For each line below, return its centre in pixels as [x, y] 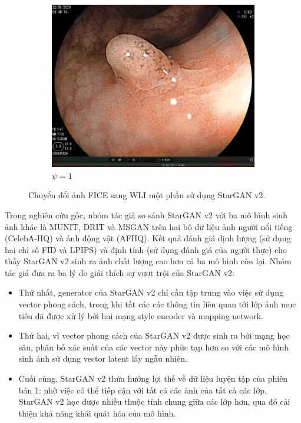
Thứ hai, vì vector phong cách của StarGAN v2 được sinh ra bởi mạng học [154, 335]
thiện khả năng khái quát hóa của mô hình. [97, 413]
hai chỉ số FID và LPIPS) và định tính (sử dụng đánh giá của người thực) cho [146, 249]
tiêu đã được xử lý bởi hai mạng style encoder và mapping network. [141, 315]
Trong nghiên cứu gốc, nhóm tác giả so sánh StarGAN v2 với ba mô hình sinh [146, 214]
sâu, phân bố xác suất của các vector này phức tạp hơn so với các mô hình [154, 347]
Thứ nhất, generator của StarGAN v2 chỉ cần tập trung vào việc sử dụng [151, 292]
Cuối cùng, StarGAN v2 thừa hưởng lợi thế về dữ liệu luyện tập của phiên [153, 378]
